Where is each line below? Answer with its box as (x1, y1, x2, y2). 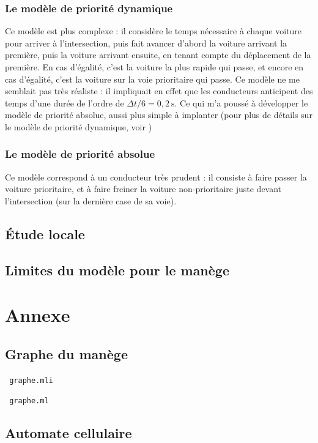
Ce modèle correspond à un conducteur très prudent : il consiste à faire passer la (5, 170, 307, 183)
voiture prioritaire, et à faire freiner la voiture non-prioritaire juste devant (5, 182, 282, 195)
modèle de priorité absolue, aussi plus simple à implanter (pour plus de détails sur (5, 108, 312, 121)
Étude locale (5, 224, 85, 243)
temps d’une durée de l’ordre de (5, 96, 124, 109)
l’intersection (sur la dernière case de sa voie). (5, 194, 177, 207)
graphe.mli (9, 376, 53, 385)
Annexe (5, 302, 70, 327)
